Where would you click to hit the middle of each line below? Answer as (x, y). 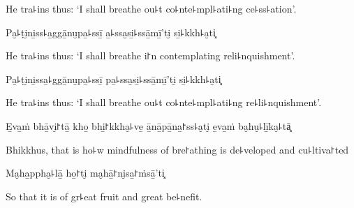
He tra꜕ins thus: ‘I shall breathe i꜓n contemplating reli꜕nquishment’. (150, 55)
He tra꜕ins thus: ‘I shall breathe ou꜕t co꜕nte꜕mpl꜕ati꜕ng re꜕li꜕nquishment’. (164, 102)
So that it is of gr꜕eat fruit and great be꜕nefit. (104, 196)
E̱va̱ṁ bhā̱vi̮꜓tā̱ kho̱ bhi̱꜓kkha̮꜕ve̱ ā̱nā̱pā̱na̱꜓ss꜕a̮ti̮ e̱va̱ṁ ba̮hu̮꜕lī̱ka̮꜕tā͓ (148, 125)
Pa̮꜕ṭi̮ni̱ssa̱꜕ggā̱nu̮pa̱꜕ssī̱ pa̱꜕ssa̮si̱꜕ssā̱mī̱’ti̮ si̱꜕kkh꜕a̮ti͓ (113, 79)
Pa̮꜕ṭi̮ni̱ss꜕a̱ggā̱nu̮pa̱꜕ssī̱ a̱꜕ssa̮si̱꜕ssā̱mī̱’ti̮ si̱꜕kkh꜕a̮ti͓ (111, 32)
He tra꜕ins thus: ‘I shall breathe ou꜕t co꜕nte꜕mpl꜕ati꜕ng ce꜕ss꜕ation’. (151, 8)
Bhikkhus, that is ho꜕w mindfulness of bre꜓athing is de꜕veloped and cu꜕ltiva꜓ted (177, 149)
